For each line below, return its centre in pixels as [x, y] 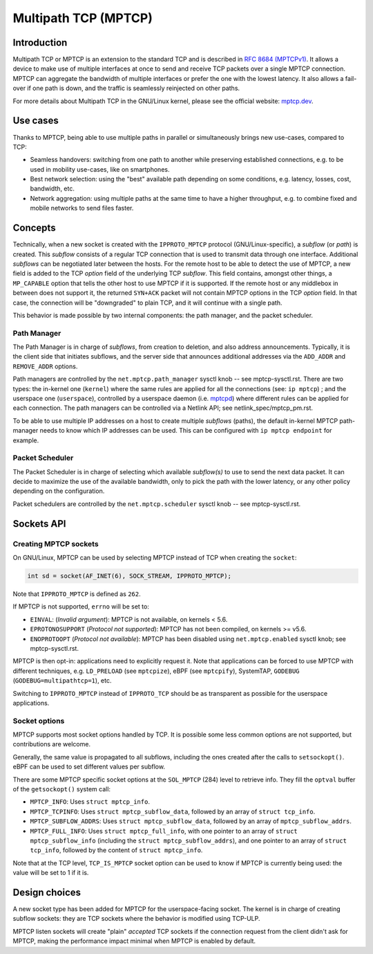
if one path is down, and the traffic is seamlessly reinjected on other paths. [134, 88]
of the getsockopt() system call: [61, 789]
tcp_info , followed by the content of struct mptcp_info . [116, 850]
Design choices [47, 892]
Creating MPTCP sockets [56, 543]
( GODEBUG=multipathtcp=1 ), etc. [62, 681]
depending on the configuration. [59, 491]
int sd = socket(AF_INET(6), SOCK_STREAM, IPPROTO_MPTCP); [129, 576]
